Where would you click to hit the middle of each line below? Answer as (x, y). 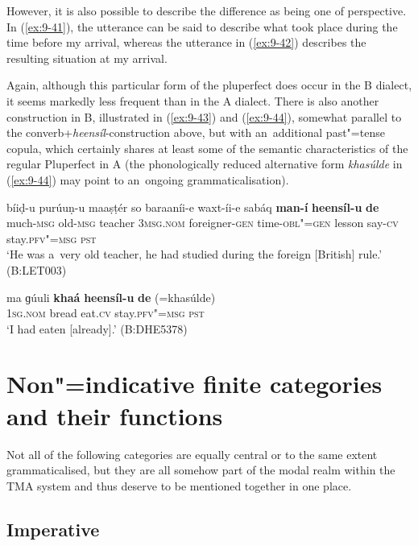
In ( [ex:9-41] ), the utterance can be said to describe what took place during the (202, 26)
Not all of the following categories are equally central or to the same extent (192, 454)
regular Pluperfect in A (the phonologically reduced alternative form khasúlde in (205, 164)
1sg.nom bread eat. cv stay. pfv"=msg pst (106, 313)
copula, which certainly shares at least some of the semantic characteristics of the (207, 148)
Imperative (53, 529)
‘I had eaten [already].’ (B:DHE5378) (97, 328)
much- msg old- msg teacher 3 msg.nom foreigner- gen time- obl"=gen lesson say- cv (203, 223)
